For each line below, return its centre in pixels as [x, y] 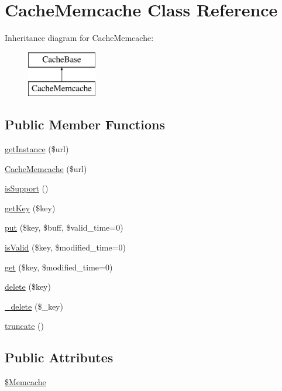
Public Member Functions [85, 124]
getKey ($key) [30, 207]
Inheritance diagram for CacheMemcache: [79, 38]
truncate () [24, 326]
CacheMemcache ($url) [46, 168]
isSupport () [27, 188]
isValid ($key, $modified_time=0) [66, 247]
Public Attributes [59, 357]
